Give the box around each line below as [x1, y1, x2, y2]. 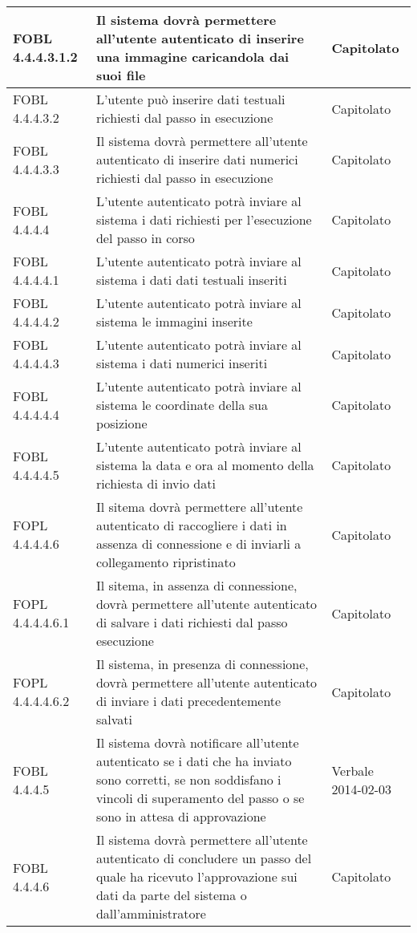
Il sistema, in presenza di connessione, [95, 655, 309, 673]
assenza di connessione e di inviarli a [95, 534, 302, 553]
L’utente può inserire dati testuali [95, 90, 285, 108]
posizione [95, 414, 148, 432]
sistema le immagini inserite [95, 312, 253, 331]
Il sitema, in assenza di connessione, [95, 576, 298, 594]
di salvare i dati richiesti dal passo [95, 613, 288, 631]
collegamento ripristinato [95, 553, 236, 571]
